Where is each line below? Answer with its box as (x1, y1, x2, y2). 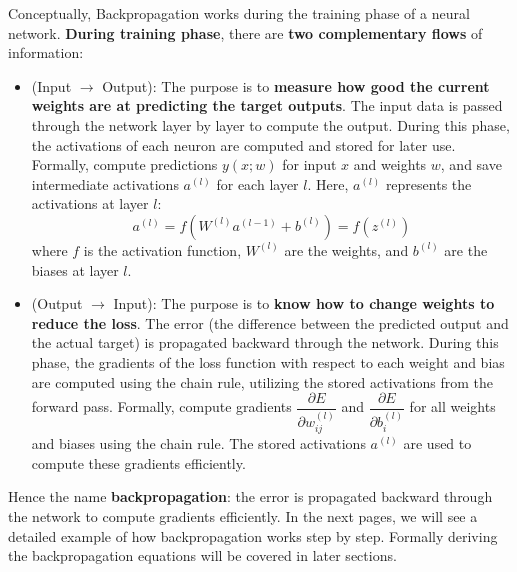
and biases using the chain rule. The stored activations (31, 433, 366, 454)
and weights (353, 154, 427, 175)
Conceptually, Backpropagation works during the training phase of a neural (8, 3, 470, 23)
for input (282, 154, 337, 175)
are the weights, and (284, 239, 409, 260)
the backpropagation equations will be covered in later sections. (8, 545, 397, 566)
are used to (403, 433, 472, 454)
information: (8, 42, 84, 63)
